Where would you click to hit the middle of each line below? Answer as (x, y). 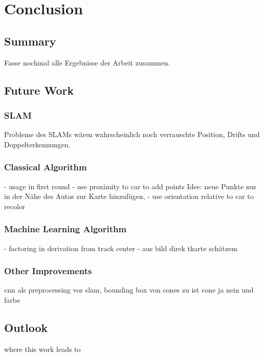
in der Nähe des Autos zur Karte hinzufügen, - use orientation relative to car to (129, 196)
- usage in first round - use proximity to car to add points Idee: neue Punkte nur (130, 186)
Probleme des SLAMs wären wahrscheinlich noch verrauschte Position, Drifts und (132, 134)
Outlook (26, 327)
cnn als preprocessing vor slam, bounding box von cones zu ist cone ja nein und (129, 290)
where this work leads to (42, 349)
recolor (15, 206)
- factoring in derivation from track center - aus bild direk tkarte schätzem (121, 248)
